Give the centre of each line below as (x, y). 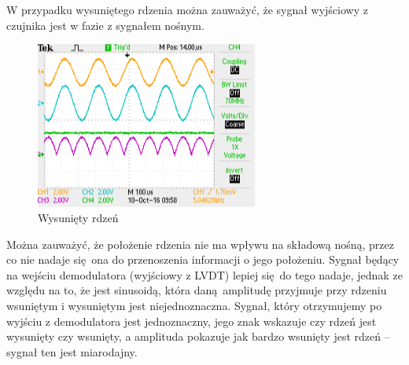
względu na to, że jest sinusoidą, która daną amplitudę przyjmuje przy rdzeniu (197, 290)
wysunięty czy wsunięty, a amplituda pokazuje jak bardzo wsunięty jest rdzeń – (198, 336)
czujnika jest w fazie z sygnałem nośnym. (105, 25)
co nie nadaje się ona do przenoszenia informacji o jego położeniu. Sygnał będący (203, 259)
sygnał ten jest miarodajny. (72, 351)
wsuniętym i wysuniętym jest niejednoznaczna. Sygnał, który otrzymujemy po (194, 306)
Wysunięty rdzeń (78, 218)
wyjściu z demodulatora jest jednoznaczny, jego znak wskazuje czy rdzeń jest (192, 321)
